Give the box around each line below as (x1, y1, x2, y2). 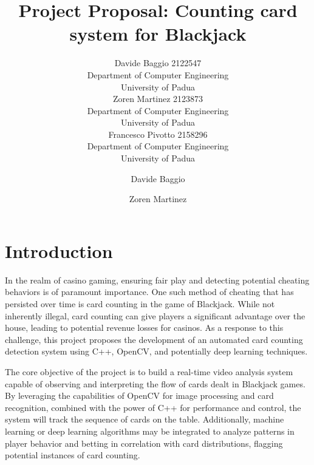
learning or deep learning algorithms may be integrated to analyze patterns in (5, 424, 295, 437)
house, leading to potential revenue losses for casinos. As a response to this (5, 321, 284, 334)
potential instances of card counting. (5, 449, 140, 461)
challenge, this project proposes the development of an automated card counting (5, 333, 303, 345)
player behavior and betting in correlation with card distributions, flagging (5, 436, 283, 449)
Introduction (5, 238, 113, 263)
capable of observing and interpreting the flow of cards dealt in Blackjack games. (5, 377, 305, 390)
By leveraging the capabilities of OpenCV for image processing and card (5, 389, 274, 402)
